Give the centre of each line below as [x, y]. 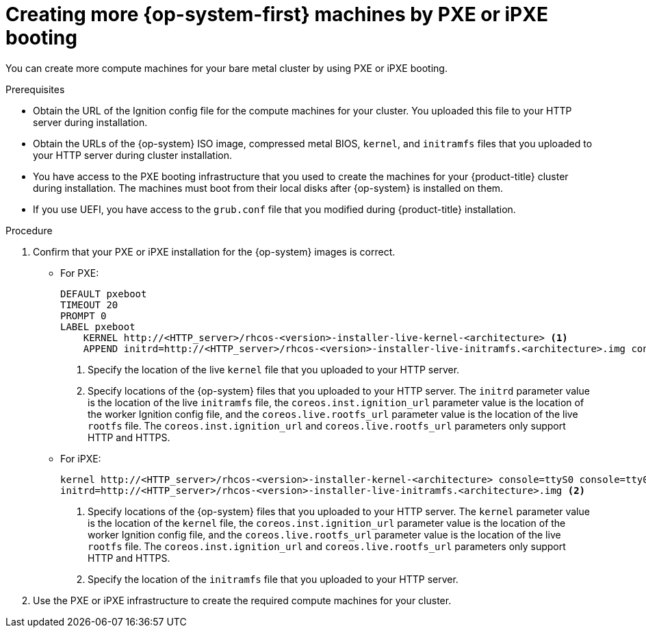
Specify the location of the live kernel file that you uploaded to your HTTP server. [274, 369]
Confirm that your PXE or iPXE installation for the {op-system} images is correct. [214, 251]
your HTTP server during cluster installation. [133, 155]
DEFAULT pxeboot [104, 294]
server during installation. [90, 122]
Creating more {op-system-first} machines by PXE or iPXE [277, 14]
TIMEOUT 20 [89, 305]
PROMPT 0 [83, 315]
